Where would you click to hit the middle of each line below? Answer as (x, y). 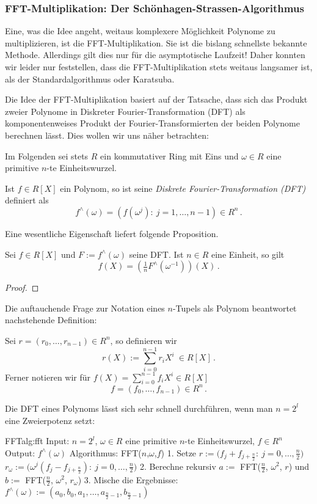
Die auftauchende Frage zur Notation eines (85, 308)
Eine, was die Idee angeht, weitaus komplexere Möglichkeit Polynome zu (140, 31)
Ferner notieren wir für (48, 377)
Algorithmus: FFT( (105, 452)
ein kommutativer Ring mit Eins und (169, 155)
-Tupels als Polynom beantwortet (235, 308)
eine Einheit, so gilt (248, 254)
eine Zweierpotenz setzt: (50, 420)
